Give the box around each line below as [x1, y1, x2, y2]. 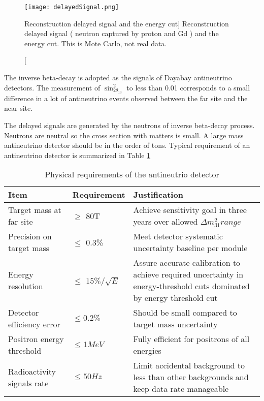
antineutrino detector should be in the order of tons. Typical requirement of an [4, 140, 250, 150]
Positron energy [8, 333, 64, 345]
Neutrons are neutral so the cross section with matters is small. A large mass [4, 130, 244, 140]
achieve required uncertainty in [133, 268, 244, 281]
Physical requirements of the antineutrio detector [45, 168, 219, 180]
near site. [4, 103, 33, 113]
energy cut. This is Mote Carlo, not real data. [24, 38, 167, 48]
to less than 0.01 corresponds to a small [126, 82, 250, 92]
